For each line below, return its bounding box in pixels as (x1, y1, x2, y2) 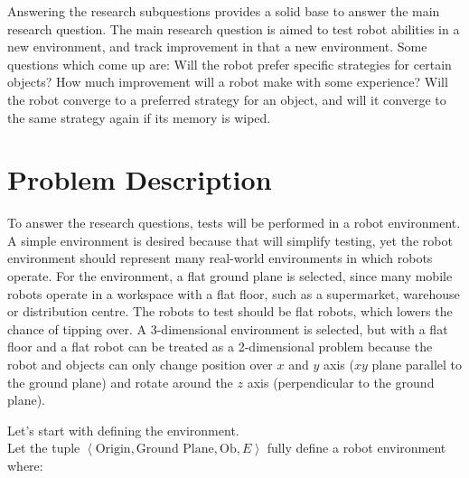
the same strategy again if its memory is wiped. (7, 108, 271, 127)
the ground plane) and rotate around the (7, 372, 233, 391)
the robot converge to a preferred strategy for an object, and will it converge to (7, 89, 446, 108)
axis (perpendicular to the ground (247, 372, 435, 391)
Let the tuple (7, 438, 80, 457)
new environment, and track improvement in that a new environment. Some (7, 37, 427, 56)
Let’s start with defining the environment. (7, 420, 239, 439)
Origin (95, 443, 131, 456)
